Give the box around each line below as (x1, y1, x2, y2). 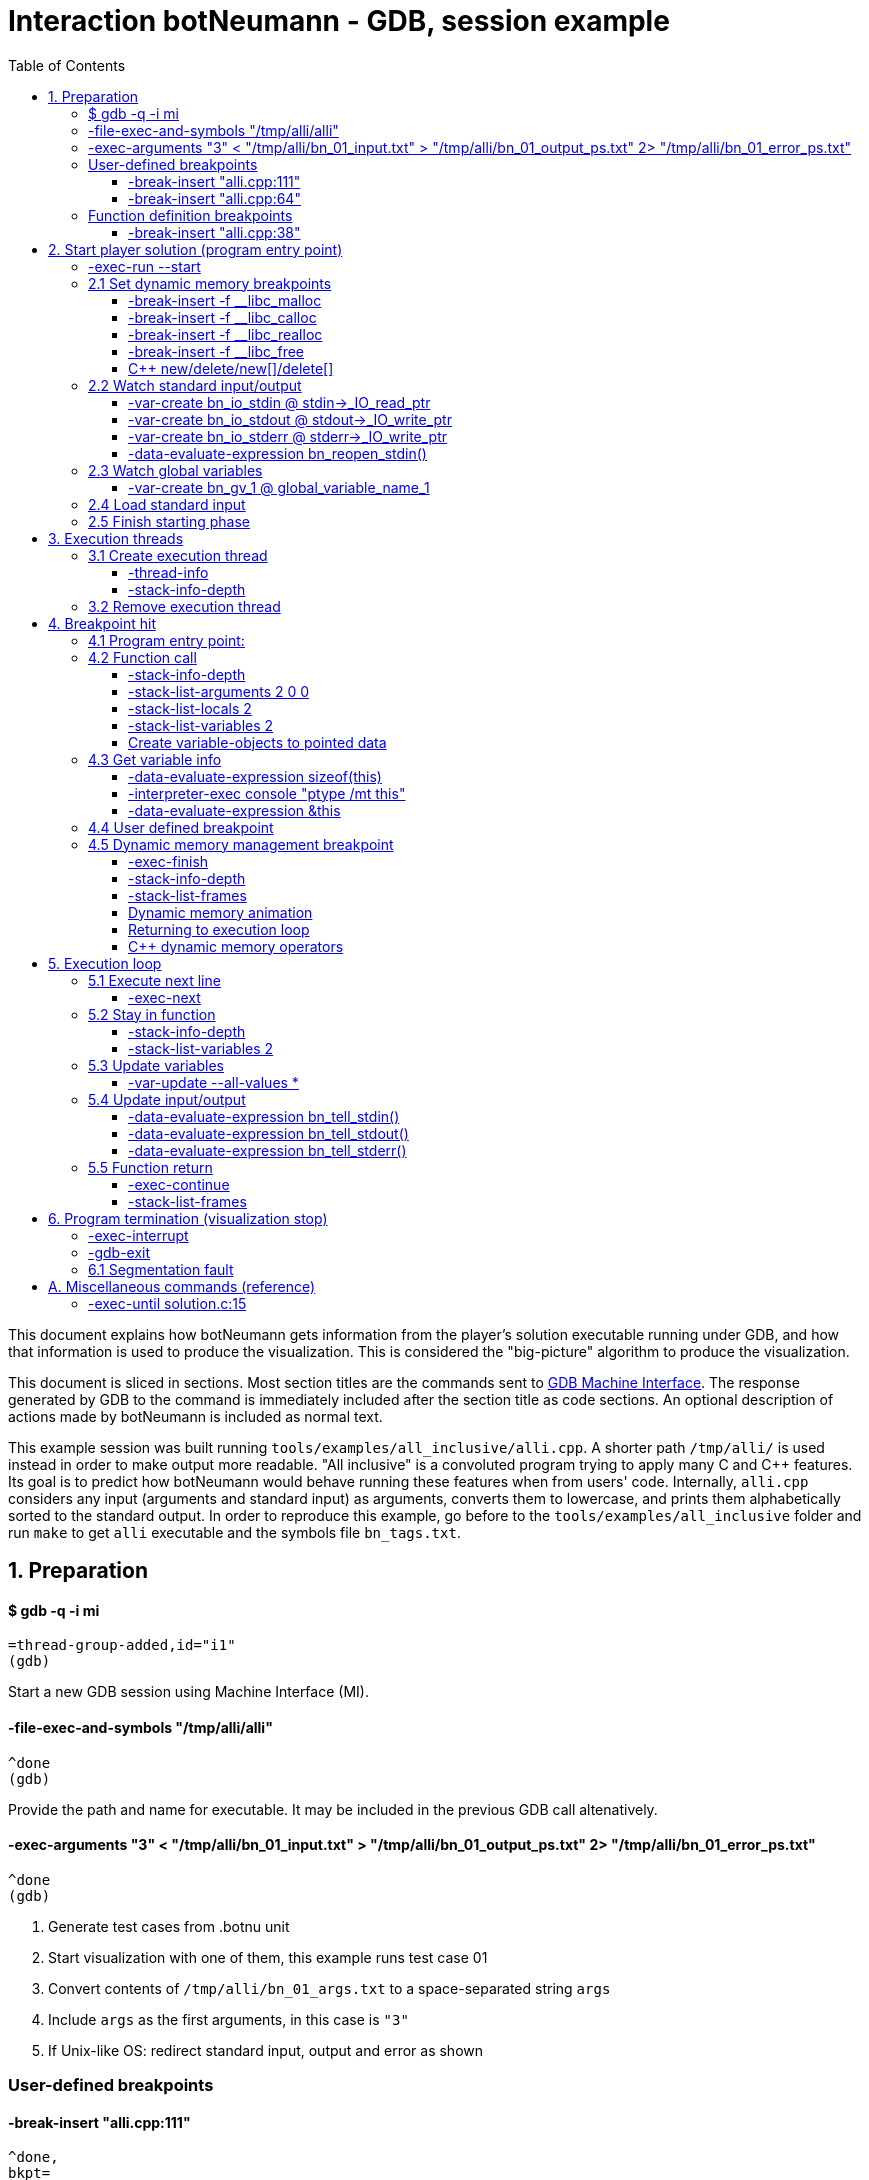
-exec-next (128, 988, 201, 1006)
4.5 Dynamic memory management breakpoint (88, 835, 394, 853)
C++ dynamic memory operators (128, 937, 344, 955)
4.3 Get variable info (88, 750, 222, 768)
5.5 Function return (88, 1158, 213, 1176)
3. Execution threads (48, 529, 184, 547)
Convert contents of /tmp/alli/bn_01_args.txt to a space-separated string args (48, 1979, 611, 1997)
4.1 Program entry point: (88, 631, 245, 649)
